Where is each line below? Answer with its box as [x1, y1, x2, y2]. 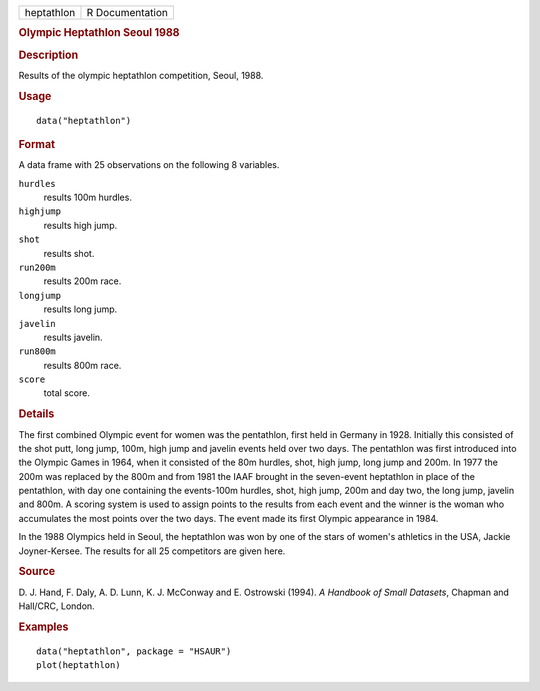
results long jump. [43, 303, 118, 315]
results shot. [43, 247, 95, 259]
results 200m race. [43, 275, 122, 287]
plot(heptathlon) [36, 660, 121, 671]
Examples [18, 620, 69, 634]
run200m [18, 261, 57, 273]
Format [18, 137, 55, 151]
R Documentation [86, 6, 169, 19]
